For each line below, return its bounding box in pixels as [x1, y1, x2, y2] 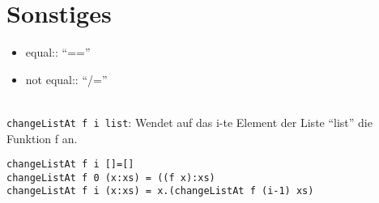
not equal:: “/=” [25, 70, 108, 87]
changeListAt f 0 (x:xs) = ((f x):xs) [6, 171, 215, 184]
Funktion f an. [6, 129, 78, 146]
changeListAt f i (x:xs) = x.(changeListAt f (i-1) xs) [6, 185, 314, 197]
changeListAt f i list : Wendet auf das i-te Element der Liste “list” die [6, 113, 373, 130]
